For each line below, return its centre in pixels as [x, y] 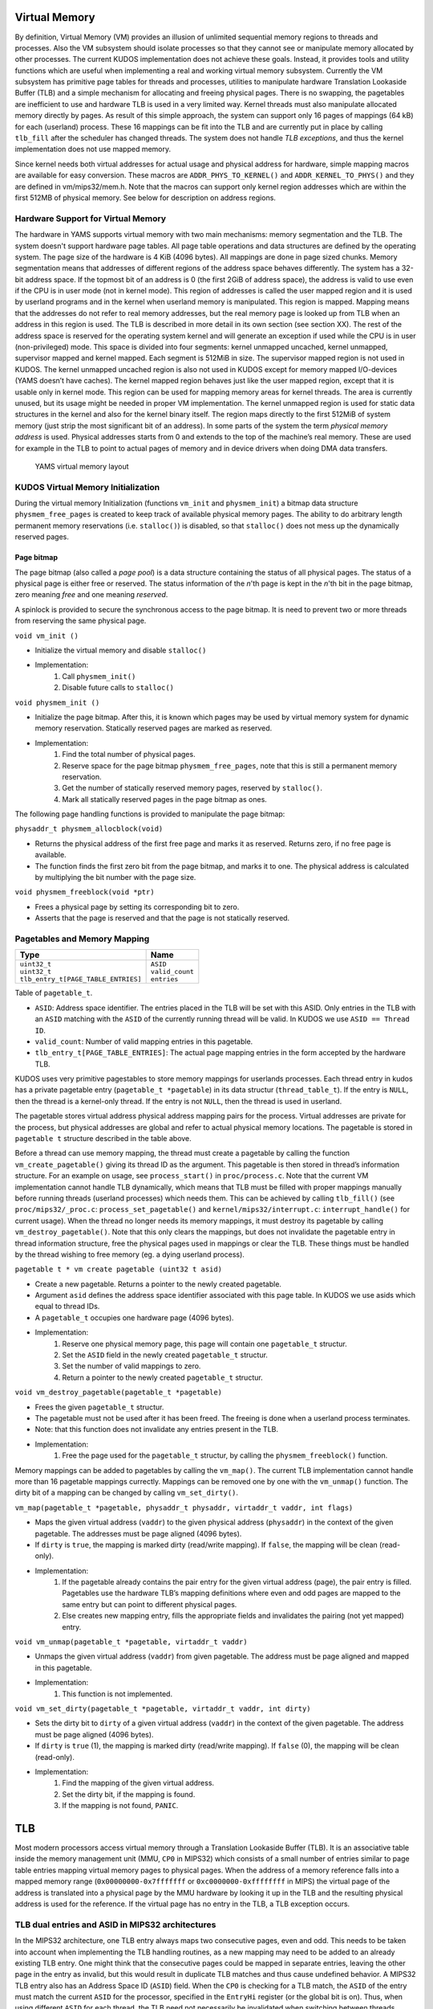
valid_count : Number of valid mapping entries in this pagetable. [144, 1041]
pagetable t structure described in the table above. [103, 1139]
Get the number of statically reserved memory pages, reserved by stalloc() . [192, 788]
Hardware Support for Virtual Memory [90, 219]
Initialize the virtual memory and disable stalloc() [121, 650]
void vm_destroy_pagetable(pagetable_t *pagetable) [119, 1393]
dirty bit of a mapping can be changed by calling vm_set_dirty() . [127, 1493]
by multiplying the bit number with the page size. [115, 878]
